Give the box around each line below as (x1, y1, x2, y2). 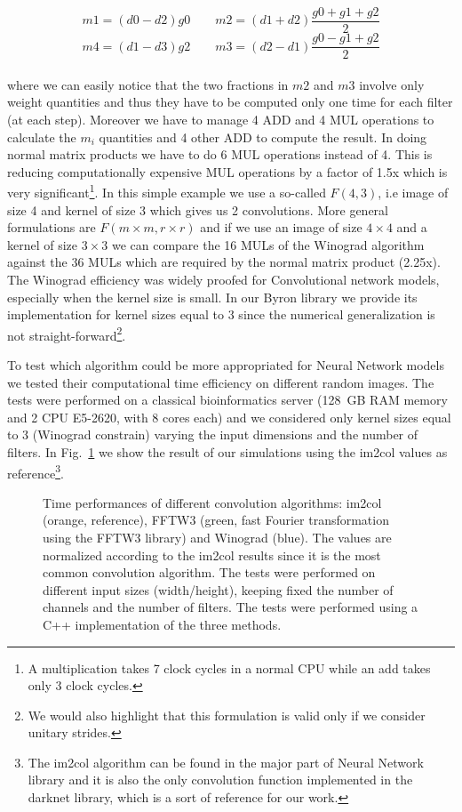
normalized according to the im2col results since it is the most (43, 545, 381, 564)
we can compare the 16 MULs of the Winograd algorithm (111, 235, 425, 253)
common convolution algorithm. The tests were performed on (43, 563, 376, 582)
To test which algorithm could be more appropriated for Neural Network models (7, 355, 444, 374)
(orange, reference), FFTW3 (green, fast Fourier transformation (43, 511, 389, 529)
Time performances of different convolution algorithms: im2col (43, 493, 382, 511)
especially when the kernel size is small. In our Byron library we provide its (7, 287, 418, 306)
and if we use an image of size (200, 218, 362, 237)
